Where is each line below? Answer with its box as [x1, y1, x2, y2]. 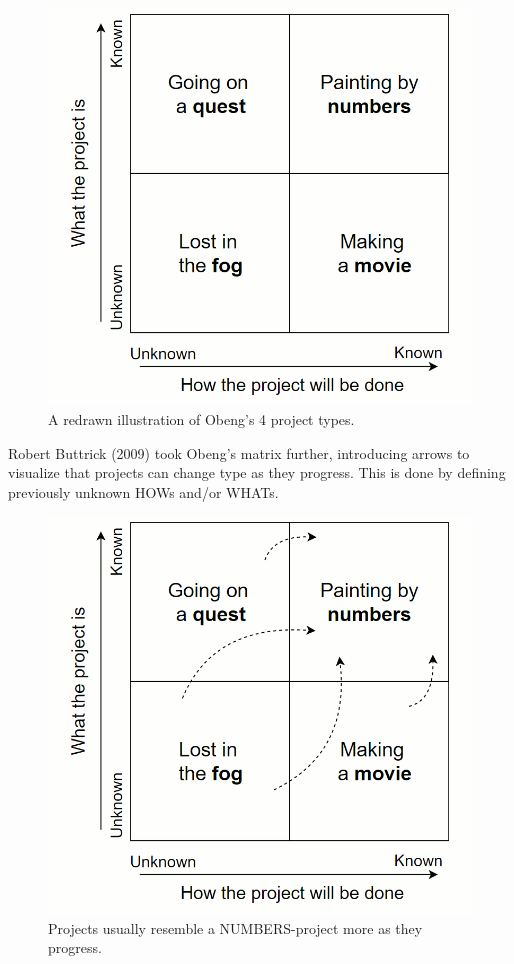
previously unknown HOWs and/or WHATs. [8, 481, 279, 502]
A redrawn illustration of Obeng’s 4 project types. [48, 409, 355, 430]
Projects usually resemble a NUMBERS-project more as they [48, 917, 423, 938]
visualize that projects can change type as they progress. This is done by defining [8, 462, 506, 483]
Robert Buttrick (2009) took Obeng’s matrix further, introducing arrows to [8, 442, 470, 463]
